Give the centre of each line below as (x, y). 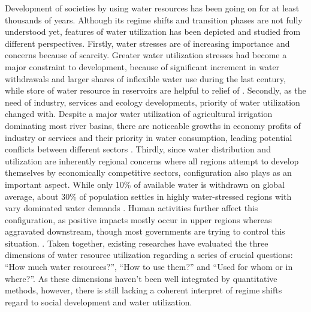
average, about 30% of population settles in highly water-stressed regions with (148, 196)
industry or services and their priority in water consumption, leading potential (149, 137)
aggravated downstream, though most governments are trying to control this (145, 231)
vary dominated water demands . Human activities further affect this (132, 208)
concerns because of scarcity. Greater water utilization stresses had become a (146, 55)
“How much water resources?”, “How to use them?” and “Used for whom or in (149, 267)
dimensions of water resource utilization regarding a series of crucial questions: (149, 255)
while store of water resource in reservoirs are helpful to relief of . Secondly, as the (155, 90)
